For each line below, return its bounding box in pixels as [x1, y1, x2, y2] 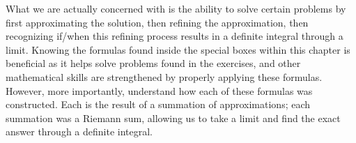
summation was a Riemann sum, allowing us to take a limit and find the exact [6, 110, 341, 125]
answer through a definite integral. [6, 124, 153, 139]
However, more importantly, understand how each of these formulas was [6, 83, 313, 98]
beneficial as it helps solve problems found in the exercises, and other [6, 56, 301, 70]
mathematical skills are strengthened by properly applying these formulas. [6, 69, 323, 84]
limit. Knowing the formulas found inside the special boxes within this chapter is [6, 42, 350, 57]
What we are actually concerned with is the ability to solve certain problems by [6, 1, 346, 15]
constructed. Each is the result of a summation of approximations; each [6, 97, 311, 112]
